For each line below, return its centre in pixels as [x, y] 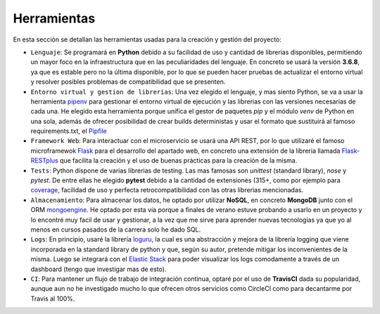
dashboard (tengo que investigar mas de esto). [99, 269]
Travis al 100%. [53, 299]
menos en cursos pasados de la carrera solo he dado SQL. [116, 230]
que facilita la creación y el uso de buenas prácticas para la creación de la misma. [179, 161]
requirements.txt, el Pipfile [69, 131]
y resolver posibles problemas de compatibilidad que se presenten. [128, 82]
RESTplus [45, 161]
